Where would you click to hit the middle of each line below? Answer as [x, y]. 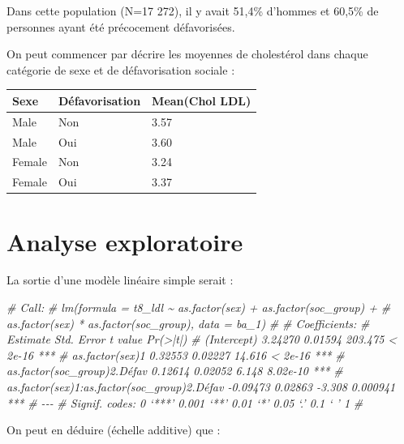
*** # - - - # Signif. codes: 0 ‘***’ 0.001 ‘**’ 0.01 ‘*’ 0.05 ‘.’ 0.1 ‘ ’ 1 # [185, 402]
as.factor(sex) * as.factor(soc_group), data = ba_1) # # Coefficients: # [188, 323]
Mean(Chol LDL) [202, 100]
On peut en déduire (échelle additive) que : [114, 430]
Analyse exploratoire [125, 241]
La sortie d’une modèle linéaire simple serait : [120, 280]
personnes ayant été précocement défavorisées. [121, 26]
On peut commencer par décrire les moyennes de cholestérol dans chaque [187, 54]
